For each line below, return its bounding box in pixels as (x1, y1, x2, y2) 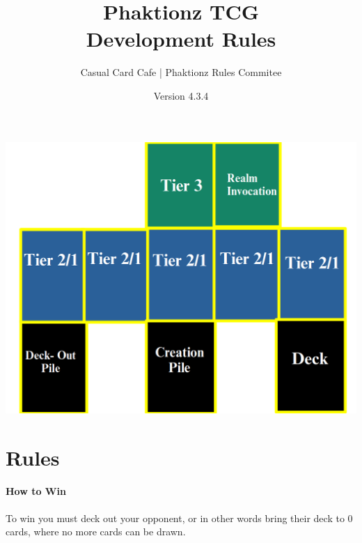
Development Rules (86, 24, 276, 53)
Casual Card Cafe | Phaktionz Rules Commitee (80, 65, 282, 79)
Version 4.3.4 (153, 88, 209, 102)
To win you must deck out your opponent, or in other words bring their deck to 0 (6, 510, 353, 525)
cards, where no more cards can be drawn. (6, 524, 186, 539)
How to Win (6, 484, 66, 498)
